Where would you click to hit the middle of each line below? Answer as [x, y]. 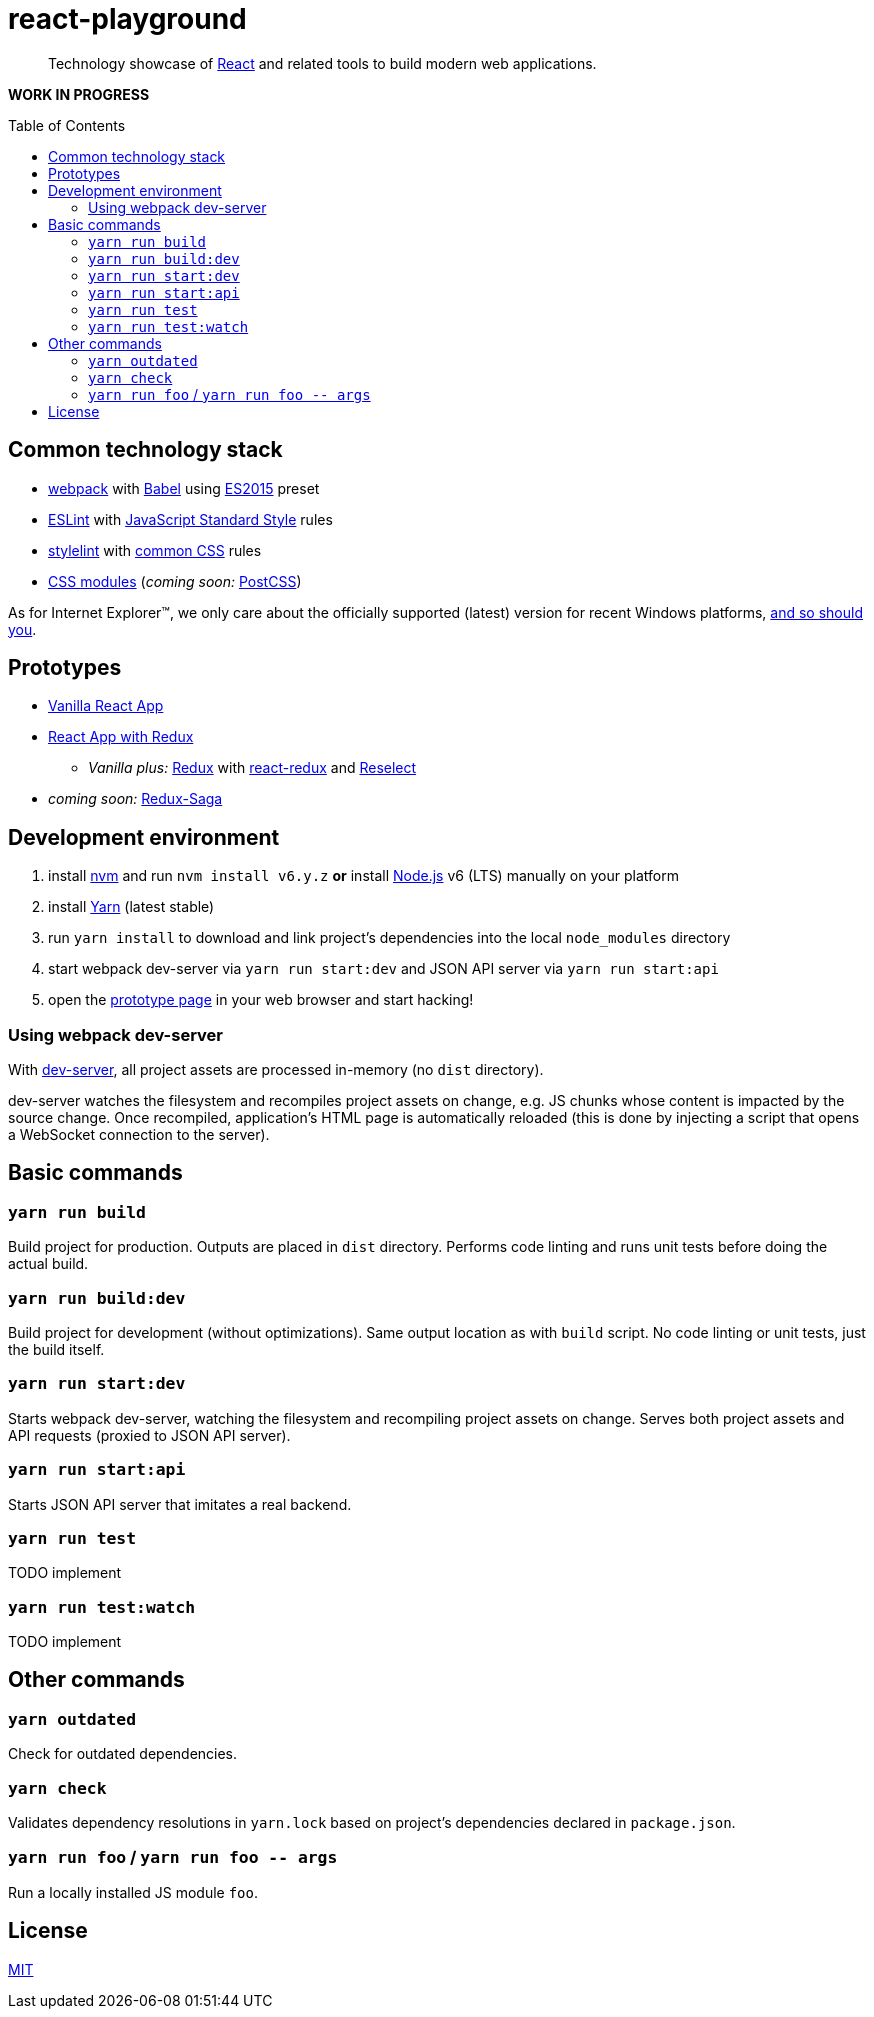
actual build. [48, 1264]
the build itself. [56, 1349]
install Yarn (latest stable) [131, 907]
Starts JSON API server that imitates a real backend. [180, 1504]
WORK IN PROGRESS [79, 94]
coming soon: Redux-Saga [135, 799]
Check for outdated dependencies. [123, 1754]
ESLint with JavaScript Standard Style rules [190, 519]
